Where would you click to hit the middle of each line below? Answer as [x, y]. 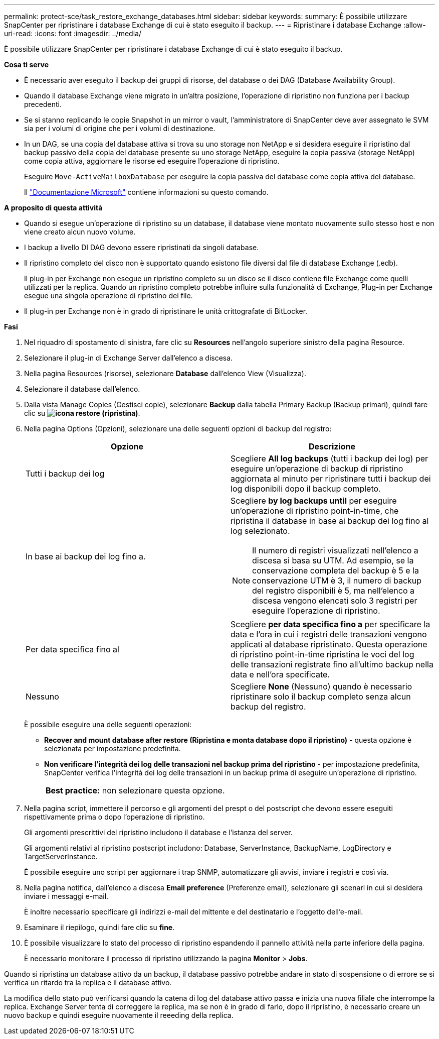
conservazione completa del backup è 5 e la [336, 570]
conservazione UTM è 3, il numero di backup [337, 581]
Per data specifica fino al [72, 649]
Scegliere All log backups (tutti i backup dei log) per [330, 458]
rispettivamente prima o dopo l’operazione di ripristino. [115, 817]
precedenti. [43, 104]
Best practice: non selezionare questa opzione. [135, 790]
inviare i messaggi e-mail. [66, 896]
